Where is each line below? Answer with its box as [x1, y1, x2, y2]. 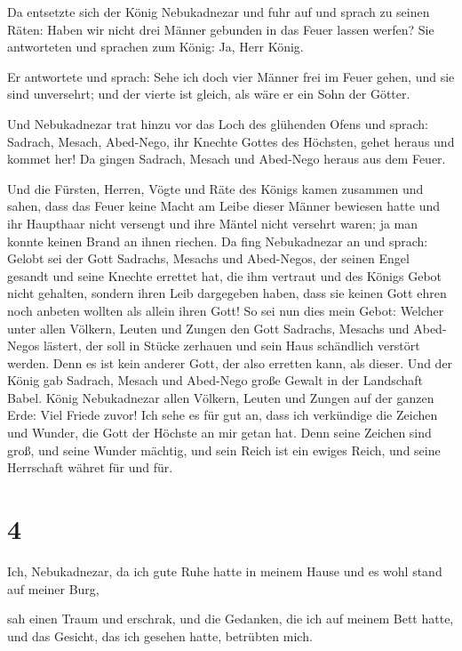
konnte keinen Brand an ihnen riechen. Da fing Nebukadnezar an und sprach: [7, 231, 428, 250]
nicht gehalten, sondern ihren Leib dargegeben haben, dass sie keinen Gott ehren [7, 284, 447, 302]
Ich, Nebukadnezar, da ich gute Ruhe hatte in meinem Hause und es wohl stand [7, 561, 442, 580]
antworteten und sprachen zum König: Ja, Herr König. [7, 37, 304, 56]
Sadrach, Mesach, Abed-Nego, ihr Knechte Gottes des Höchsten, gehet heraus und [7, 132, 455, 150]
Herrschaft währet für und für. [7, 458, 173, 477]
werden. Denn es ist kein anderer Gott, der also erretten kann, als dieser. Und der [7, 353, 453, 372]
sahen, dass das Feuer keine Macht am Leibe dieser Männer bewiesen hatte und [7, 197, 441, 215]
